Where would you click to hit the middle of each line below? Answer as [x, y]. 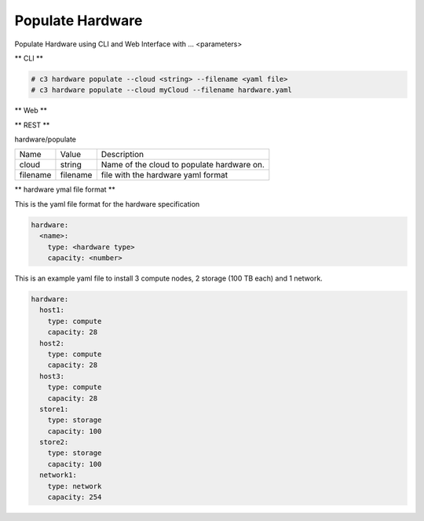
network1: [58, 475]
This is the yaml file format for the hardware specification [107, 204]
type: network [75, 486]
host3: [52, 376]
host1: [52, 310]
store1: [54, 409]
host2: [52, 343]
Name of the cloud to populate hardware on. [183, 165]
